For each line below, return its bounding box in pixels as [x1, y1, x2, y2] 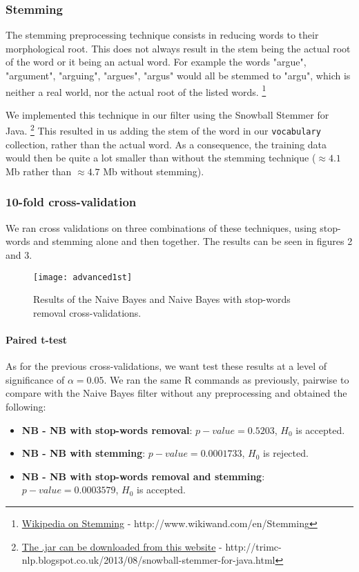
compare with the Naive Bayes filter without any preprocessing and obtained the [6, 386, 347, 400]
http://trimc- [225, 539, 282, 553]
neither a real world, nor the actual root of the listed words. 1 [6, 82, 266, 99]
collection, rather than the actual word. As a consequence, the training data [6, 137, 327, 151]
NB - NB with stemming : [21, 446, 146, 460]
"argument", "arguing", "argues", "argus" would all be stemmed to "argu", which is [6, 68, 351, 82]
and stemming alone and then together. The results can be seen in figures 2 [33, 234, 353, 248]
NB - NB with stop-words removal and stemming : [21, 469, 265, 483]
